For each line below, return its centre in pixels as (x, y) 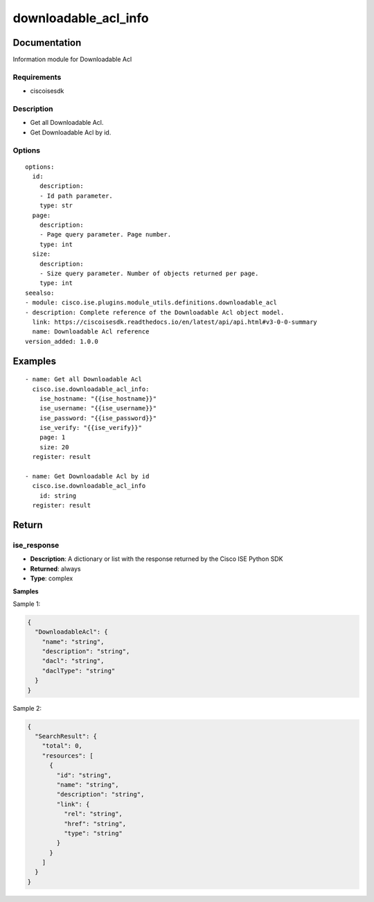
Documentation (47, 43)
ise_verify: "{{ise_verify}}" (90, 428)
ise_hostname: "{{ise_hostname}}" (98, 398)
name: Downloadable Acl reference (91, 332)
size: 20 (54, 447)
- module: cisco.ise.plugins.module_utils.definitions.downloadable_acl (151, 303)
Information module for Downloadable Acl (72, 60)
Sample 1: (27, 604)
